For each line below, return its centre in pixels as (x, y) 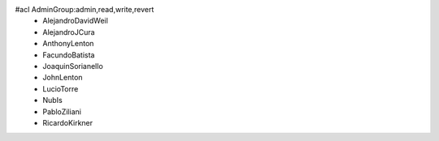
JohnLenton (63, 78)
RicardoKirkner (68, 122)
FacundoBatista (69, 55)
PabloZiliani (62, 111)
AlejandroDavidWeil (76, 21)
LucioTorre (61, 88)
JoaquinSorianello (73, 66)
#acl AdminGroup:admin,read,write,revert (85, 9)
